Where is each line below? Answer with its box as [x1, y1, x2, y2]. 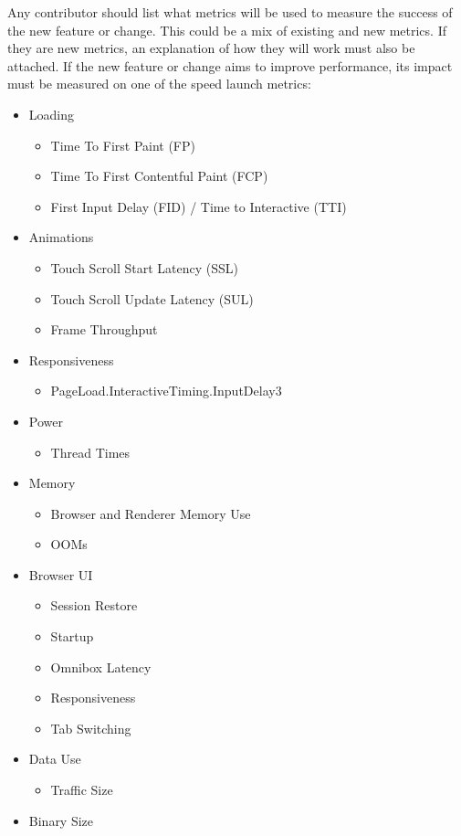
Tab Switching [50, 718, 131, 737]
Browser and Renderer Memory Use [50, 503, 251, 523]
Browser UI [28, 565, 93, 584]
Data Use [28, 749, 81, 768]
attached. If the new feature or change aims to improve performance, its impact [7, 56, 453, 75]
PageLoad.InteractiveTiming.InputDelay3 [50, 381, 282, 400]
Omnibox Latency [50, 657, 152, 676]
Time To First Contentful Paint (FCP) [50, 166, 268, 185]
